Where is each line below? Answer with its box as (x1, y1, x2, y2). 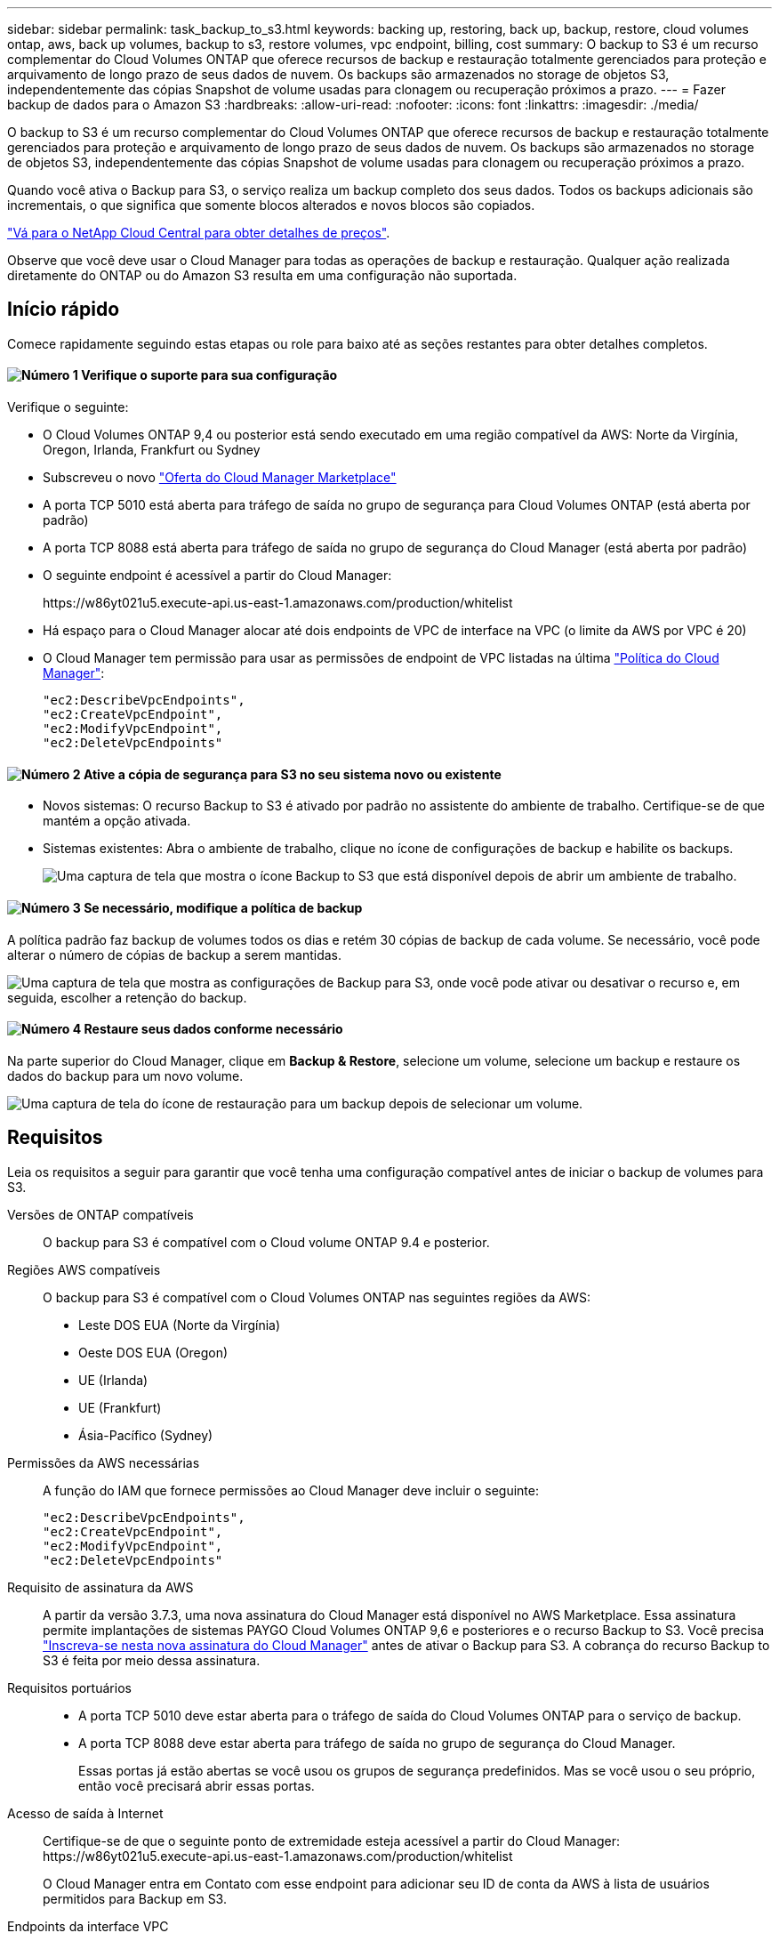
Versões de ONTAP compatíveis (7, 1206, 194, 1222)
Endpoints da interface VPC (7, 1918, 169, 1934)
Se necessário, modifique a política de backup (84, 899, 363, 915)
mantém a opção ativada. (43, 813, 191, 829)
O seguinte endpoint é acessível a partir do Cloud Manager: (43, 568, 392, 584)
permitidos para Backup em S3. (43, 1890, 227, 1906)
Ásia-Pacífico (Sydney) (78, 1427, 213, 1443)
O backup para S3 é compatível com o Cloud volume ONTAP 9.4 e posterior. (43, 1234, 490, 1250)
